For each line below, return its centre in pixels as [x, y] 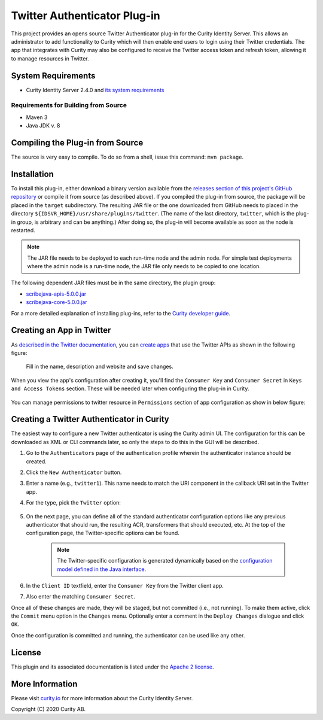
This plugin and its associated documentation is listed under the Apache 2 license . [113, 667]
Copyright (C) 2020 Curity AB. [48, 709]
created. [36, 461]
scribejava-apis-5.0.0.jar [56, 294]
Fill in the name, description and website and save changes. [100, 367]
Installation [32, 174]
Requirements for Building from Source [69, 105]
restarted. [23, 230]
